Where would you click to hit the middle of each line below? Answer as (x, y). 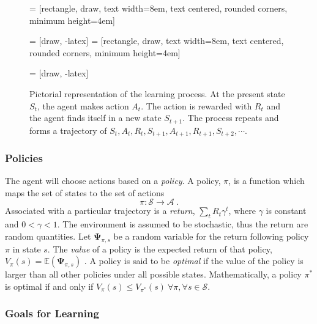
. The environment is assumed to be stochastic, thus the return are (183, 224)
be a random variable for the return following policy (211, 236)
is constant (286, 211)
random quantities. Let (48, 236)
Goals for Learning (52, 313)
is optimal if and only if (49, 286)
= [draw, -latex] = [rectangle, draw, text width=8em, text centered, (157, 41)
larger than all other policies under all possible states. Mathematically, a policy (153, 274)
